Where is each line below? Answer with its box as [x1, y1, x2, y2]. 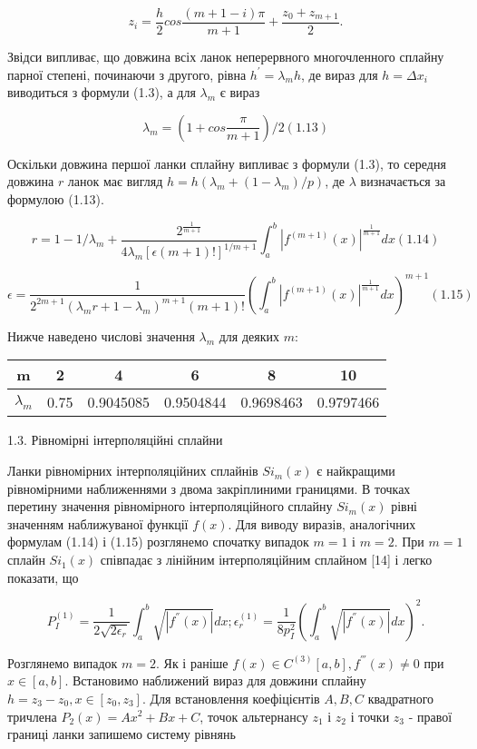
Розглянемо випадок [7, 653, 118, 672]
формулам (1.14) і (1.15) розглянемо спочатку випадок [7, 532, 309, 551]
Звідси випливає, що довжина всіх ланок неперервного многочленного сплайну [7, 47, 444, 66]
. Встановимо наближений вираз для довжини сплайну [64, 671, 366, 690]
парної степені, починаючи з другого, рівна [7, 64, 247, 84]
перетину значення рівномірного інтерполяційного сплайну [7, 497, 333, 516]
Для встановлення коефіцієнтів [150, 688, 320, 707]
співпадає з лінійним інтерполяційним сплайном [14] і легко [100, 550, 433, 569]
